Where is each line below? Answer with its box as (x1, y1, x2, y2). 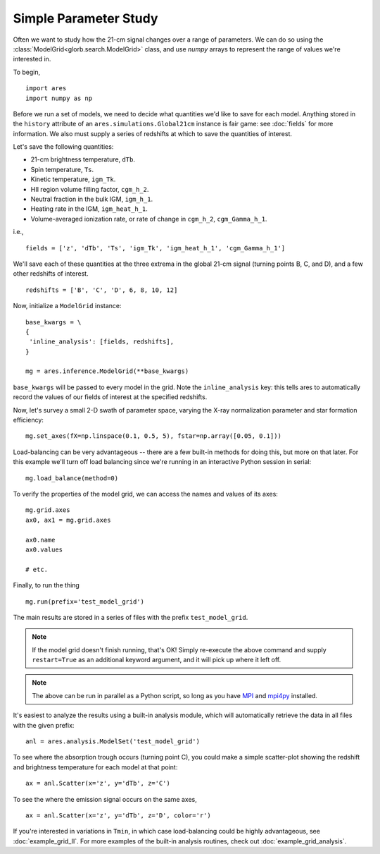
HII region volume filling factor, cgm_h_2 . (30, 185, 149, 193)
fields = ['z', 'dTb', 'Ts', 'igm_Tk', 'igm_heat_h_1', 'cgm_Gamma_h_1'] (25, 244, 286, 252)
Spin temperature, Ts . (30, 165, 94, 173)
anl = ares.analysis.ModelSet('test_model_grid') (25, 738, 201, 745)
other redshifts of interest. (13, 269, 89, 278)
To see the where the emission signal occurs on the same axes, (13, 795, 197, 803)
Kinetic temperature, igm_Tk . (30, 175, 116, 183)
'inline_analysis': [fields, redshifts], (29, 338, 175, 346)
